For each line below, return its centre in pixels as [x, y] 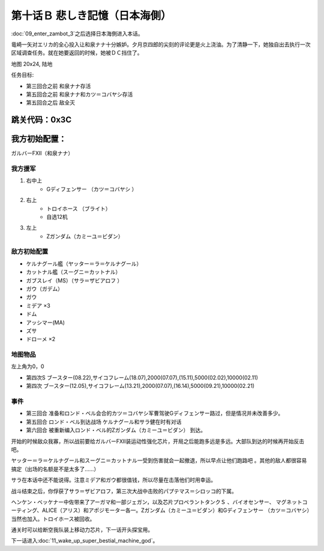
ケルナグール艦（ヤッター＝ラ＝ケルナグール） [84, 263]
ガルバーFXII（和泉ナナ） [42, 153]
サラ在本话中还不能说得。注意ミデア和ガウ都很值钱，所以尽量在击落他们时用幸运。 [113, 480]
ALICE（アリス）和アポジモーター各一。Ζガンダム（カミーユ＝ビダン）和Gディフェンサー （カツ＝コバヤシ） [176, 510]
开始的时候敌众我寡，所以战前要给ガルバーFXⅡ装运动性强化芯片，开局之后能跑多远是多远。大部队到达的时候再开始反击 [158, 441]
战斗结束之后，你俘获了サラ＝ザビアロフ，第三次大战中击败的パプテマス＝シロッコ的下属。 [124, 491]
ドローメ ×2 [41, 339]
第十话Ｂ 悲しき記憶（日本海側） [91, 16]
